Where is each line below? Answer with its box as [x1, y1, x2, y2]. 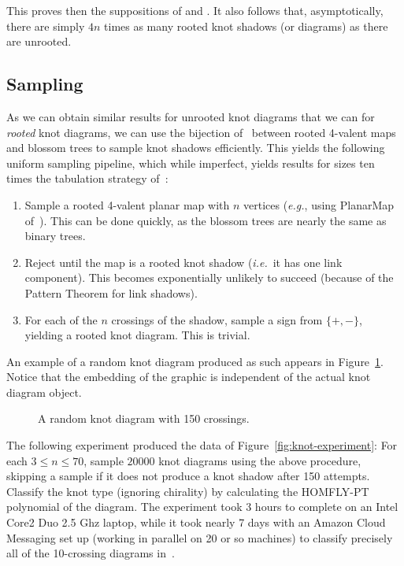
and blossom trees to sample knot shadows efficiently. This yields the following [6, 139, 385, 156]
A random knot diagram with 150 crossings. [38, 410, 250, 427]
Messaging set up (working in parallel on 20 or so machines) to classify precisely [6, 529, 393, 546]
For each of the [24, 311, 98, 327]
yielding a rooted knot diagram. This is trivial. [24, 327, 250, 343]
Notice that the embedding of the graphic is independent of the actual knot [6, 368, 371, 385]
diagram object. [6, 383, 82, 400]
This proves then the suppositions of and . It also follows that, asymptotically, [6, 2, 384, 18]
